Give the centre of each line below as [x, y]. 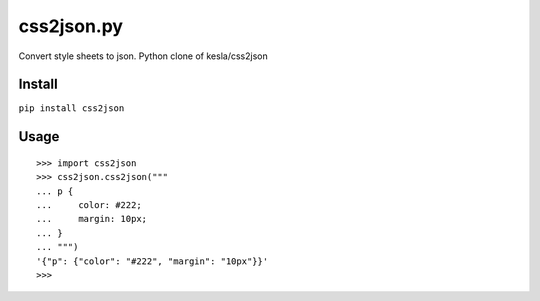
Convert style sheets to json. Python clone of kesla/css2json [143, 56]
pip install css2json [71, 108]
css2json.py [71, 26]
